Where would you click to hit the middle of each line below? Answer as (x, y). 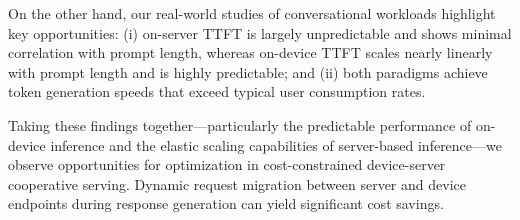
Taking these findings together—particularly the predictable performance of (240, 124)
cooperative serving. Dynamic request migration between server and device (237, 183)
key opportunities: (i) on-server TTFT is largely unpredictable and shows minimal (260, 32)
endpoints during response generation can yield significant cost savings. (226, 203)
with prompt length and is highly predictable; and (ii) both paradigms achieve (248, 71)
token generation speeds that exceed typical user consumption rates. (217, 91)
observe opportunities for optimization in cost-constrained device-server (227, 164)
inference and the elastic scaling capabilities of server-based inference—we (276, 144)
